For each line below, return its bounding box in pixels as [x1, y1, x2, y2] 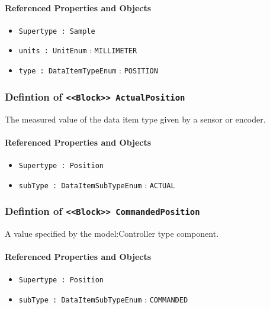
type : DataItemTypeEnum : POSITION [18, 64, 158, 76]
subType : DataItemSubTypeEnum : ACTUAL [18, 178, 175, 191]
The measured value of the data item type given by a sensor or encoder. [5, 112, 266, 125]
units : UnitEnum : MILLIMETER [18, 44, 137, 56]
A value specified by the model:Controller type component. [5, 227, 219, 240]
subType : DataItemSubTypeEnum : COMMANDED [18, 293, 188, 305]
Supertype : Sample [18, 27, 95, 36]
